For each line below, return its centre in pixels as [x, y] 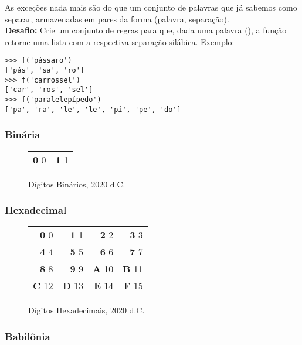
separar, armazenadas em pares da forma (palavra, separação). [117, 18]
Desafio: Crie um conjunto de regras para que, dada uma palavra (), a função [146, 30]
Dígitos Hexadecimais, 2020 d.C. [86, 310]
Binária [23, 134]
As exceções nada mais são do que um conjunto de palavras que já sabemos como [151, 7]
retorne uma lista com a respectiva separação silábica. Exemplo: [120, 41]
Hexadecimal [36, 210]
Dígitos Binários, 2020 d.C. [77, 184]
